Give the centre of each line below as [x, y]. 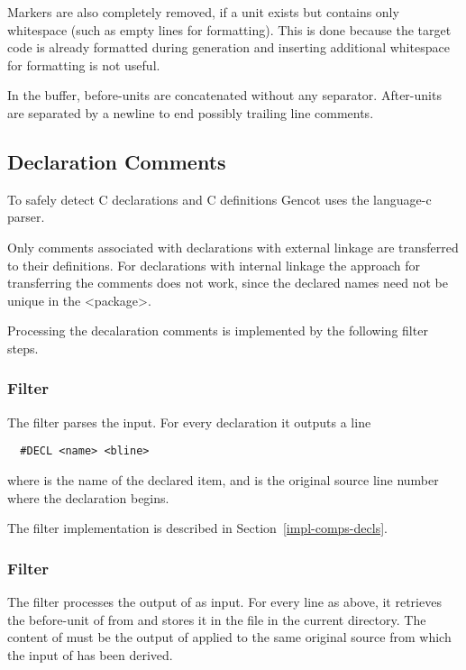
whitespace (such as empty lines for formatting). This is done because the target [229, 29]
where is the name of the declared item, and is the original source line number [223, 479]
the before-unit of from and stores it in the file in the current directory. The [217, 619]
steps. [23, 348]
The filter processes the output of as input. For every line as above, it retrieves [224, 601]
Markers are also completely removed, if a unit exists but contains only [203, 12]
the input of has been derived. [90, 654]
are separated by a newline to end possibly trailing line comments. [191, 112]
